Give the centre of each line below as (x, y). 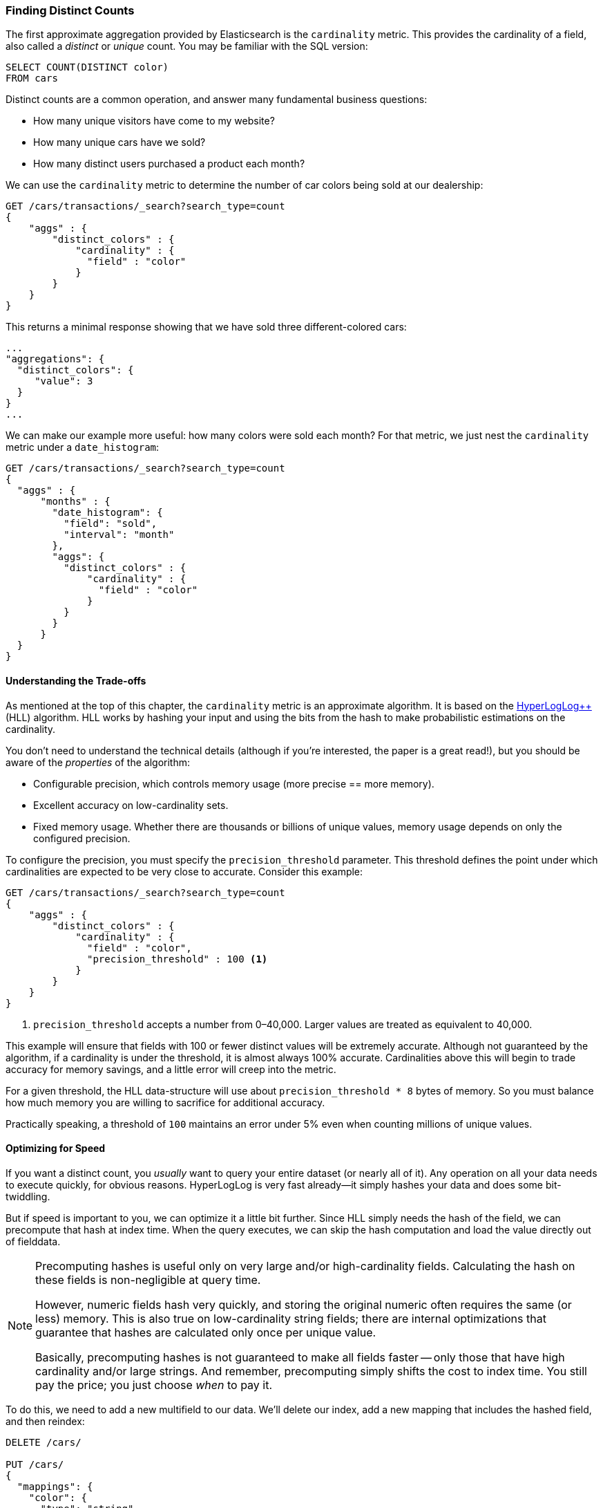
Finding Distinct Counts (70, 10)
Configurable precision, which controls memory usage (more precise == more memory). (234, 783)
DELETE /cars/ (44, 1442)
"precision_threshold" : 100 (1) (178, 959)
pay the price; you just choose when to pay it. (154, 1385)
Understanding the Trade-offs (76, 680)
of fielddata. (33, 1241)
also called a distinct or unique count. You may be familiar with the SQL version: (187, 46)
